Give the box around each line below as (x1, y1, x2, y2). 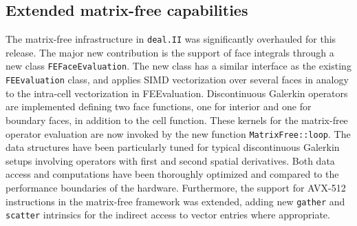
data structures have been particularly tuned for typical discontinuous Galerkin (6, 140, 340, 154)
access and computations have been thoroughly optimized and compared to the (6, 167, 339, 181)
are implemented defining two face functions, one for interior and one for (6, 99, 312, 114)
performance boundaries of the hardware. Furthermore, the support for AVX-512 (6, 180, 346, 194)
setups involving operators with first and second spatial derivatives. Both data (6, 153, 335, 167)
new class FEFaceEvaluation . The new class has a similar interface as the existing (6, 59, 351, 73)
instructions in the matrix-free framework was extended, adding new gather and (6, 194, 345, 208)
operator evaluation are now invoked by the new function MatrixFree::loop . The (6, 126, 351, 141)
